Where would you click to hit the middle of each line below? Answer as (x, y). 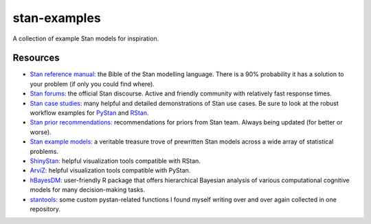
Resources (36, 58)
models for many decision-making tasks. (88, 190)
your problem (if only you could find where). (92, 84)
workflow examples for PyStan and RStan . (89, 113)
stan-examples (57, 18)
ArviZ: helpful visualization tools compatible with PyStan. (110, 170)
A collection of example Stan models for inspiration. (86, 38)
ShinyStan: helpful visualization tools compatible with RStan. (115, 161)
